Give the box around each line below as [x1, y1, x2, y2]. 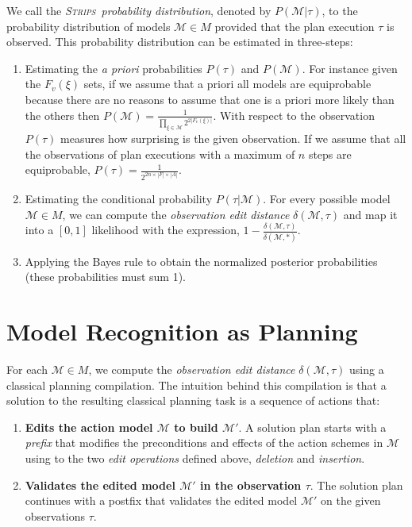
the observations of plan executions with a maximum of [25, 145, 295, 162]
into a [25, 221, 54, 238]
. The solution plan [310, 476, 403, 493]
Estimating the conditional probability [25, 190, 213, 206]
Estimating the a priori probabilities [25, 60, 202, 76]
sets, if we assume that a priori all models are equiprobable [83, 75, 372, 92]
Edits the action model [25, 418, 153, 435]
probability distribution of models [6, 17, 171, 34]
